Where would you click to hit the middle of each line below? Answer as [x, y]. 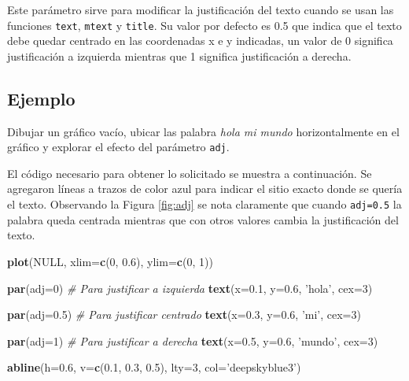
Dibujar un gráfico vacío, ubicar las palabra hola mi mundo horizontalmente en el [203, 131]
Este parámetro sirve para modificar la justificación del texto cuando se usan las [201, 9]
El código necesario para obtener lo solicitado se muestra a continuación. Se [190, 173]
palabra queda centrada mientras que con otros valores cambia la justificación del [203, 219]
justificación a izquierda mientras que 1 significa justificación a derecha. [179, 55]
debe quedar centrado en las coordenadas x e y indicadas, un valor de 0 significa [200, 41]
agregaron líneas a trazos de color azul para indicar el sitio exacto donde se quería [205, 189]
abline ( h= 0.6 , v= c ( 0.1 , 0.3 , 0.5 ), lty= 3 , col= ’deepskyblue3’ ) [154, 367]
